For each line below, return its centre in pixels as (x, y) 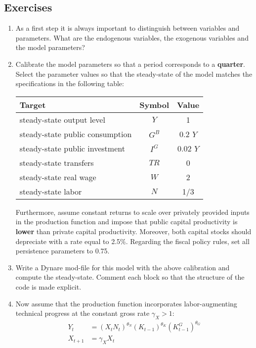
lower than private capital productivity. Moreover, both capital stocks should (133, 231)
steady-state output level (62, 119)
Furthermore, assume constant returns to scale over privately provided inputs (132, 212)
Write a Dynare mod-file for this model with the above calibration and (123, 267)
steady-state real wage (58, 177)
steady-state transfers (57, 162)
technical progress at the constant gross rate (83, 313)
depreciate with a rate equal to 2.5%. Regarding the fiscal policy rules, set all (132, 241)
